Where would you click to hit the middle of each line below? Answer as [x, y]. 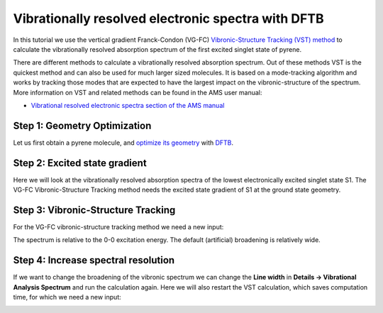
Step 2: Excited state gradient [80, 163]
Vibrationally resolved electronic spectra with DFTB [168, 18]
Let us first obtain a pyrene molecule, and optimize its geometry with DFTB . [123, 143]
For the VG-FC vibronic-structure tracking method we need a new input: [118, 227]
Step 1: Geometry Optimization [82, 125]
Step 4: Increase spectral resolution [94, 260]
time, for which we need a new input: [67, 297]
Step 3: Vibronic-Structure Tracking [94, 210]
